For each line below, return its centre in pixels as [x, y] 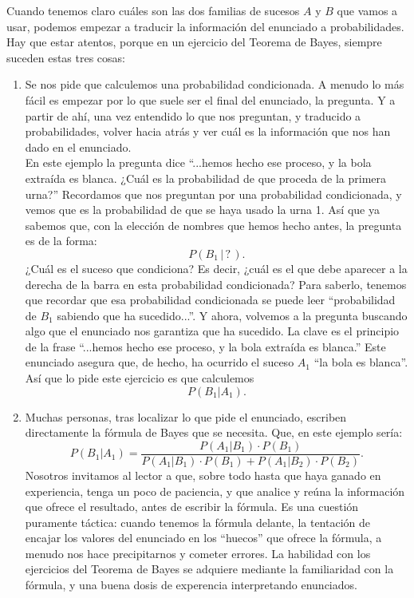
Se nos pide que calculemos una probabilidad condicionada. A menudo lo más [215, 84]
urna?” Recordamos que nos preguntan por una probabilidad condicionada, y [213, 194]
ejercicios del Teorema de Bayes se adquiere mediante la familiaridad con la [209, 569]
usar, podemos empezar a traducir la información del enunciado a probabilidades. [205, 26]
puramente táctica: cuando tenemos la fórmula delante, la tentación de [197, 522]
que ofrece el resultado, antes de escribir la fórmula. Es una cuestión [192, 507]
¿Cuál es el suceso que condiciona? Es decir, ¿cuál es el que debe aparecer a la [216, 268]
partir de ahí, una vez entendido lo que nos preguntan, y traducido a [193, 115]
